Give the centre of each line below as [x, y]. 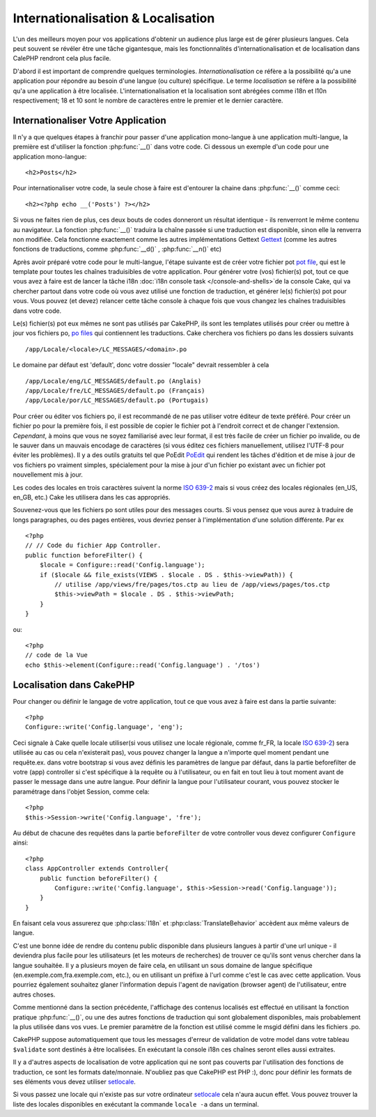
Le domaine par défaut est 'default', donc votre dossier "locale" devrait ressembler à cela [141, 365]
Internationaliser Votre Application [89, 120]
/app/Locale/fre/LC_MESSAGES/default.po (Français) [115, 391]
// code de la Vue [57, 655]
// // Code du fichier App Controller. [93, 546]
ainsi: [21, 842]
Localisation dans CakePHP [74, 685]
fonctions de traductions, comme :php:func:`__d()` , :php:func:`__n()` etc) [117, 249]
